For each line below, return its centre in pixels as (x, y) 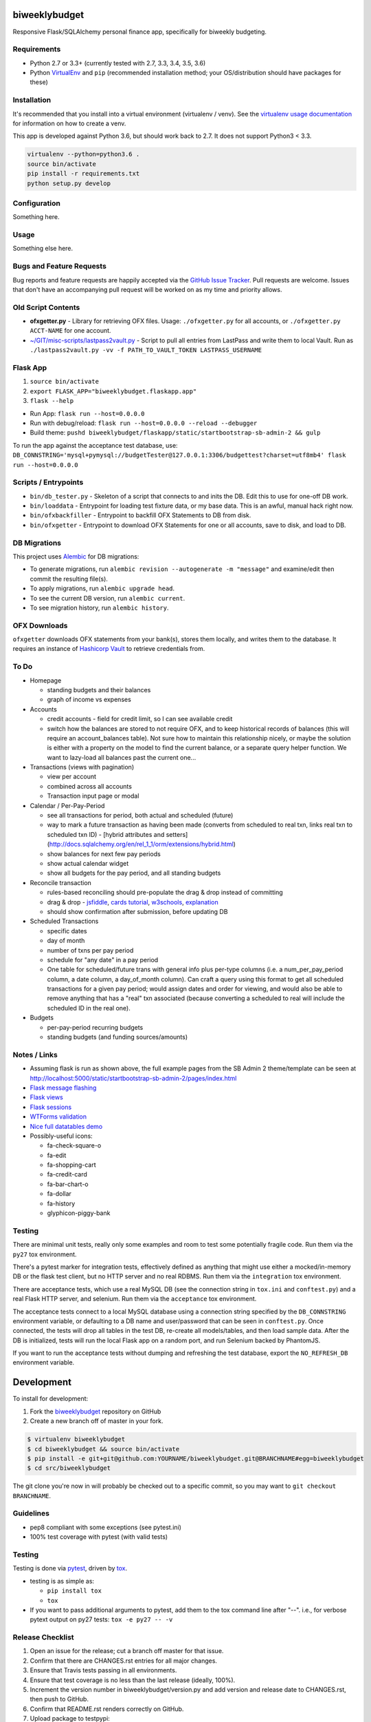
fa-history (61, 1203)
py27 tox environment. (45, 1254)
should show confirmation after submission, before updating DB (137, 911)
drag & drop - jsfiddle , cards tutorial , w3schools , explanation (133, 902)
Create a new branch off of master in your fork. (97, 1421)
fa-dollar (59, 1194)
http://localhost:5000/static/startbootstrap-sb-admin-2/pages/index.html (133, 1078)
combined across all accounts (89, 786)
